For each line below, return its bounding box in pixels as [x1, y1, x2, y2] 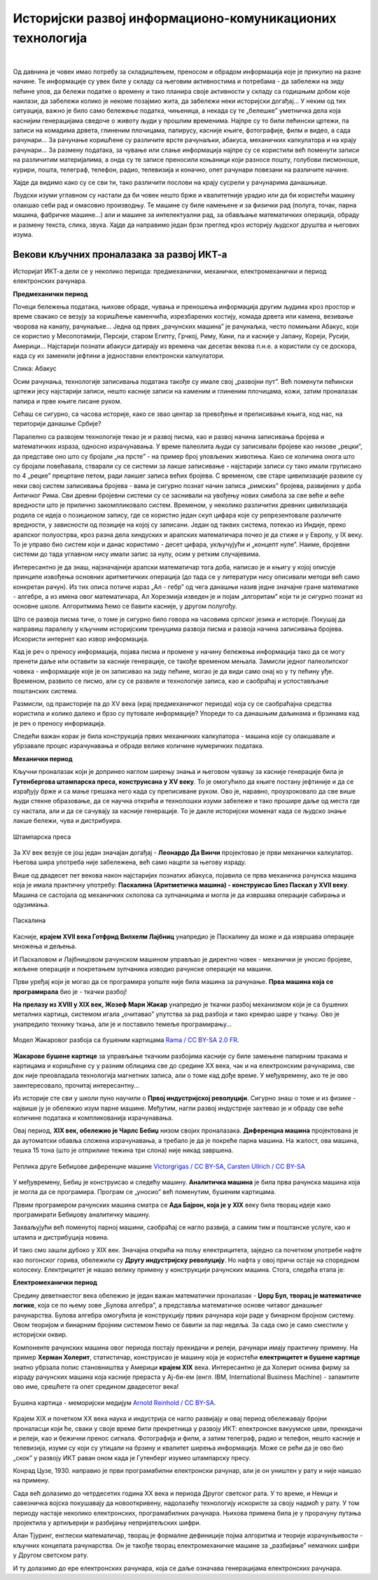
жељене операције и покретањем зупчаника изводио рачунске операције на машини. [13, 964, 273, 973]
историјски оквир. [13, 1331, 68, 1339]
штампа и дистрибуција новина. [13, 1233, 109, 1241]
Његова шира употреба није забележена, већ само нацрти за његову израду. [13, 858, 246, 866]
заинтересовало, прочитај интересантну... [13, 1081, 140, 1089]
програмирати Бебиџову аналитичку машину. [13, 1210, 150, 1219]
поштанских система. [13, 686, 78, 695]
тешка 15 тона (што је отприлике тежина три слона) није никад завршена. [13, 1146, 234, 1155]
